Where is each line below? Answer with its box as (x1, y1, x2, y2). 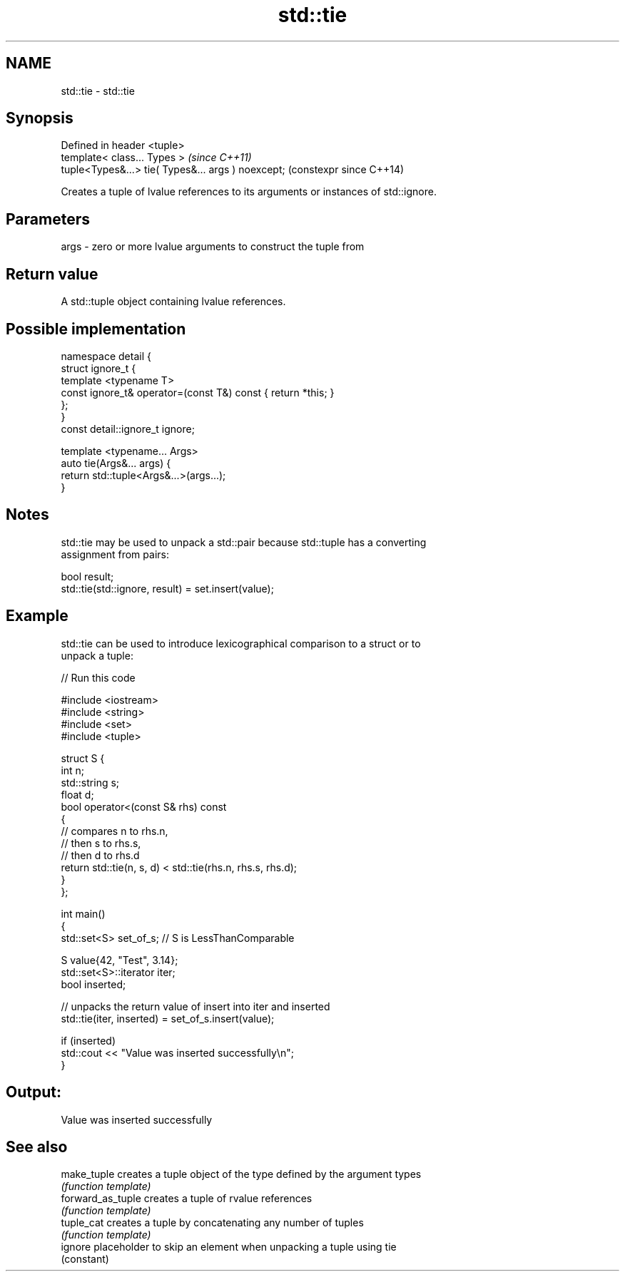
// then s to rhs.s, (61, 836, 141, 849)
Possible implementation (6, 319, 186, 338)
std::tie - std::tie (61, 84, 135, 97)
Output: (6, 1083, 61, 1102)
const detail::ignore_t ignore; (61, 422, 195, 435)
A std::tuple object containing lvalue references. (61, 295, 286, 308)
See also (6, 1137, 68, 1156)
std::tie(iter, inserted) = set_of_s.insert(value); (61, 1012, 275, 1025)
